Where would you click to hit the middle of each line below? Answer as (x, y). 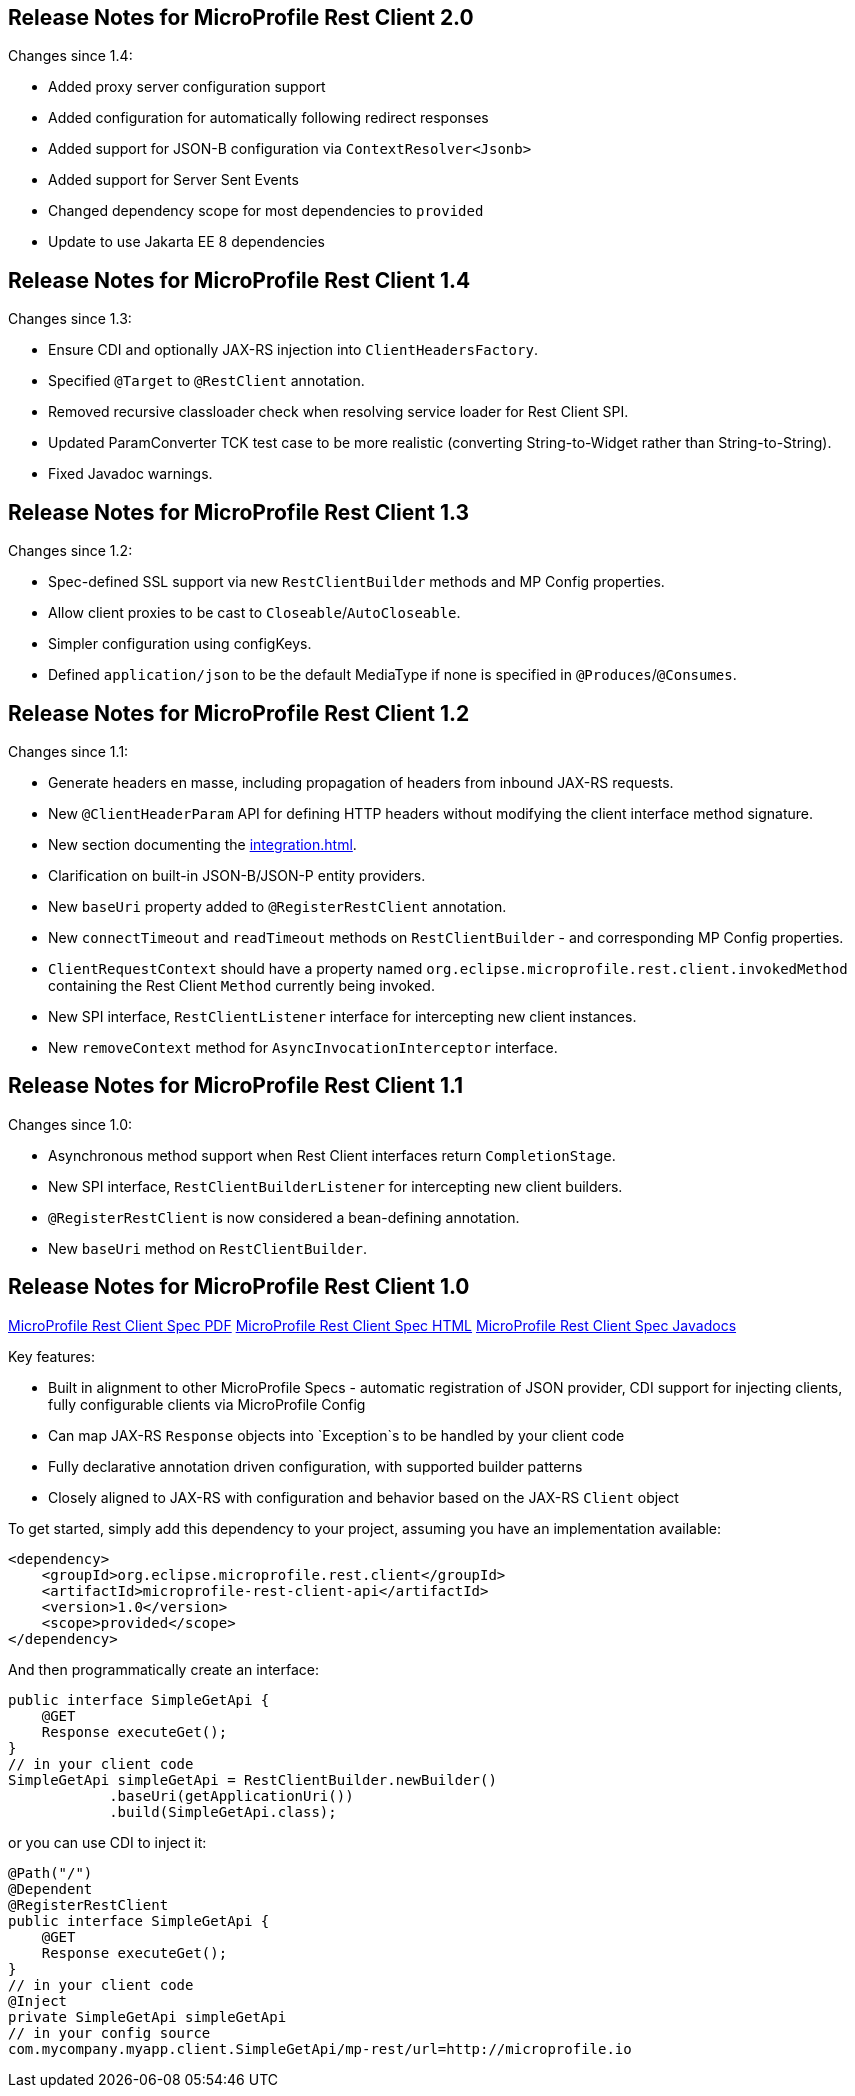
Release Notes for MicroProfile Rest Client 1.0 (239, 1287)
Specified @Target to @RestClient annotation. (206, 381)
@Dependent (50, 1888)
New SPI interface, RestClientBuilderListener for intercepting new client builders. (335, 1186)
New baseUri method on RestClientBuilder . (207, 1248)
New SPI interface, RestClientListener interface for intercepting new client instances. (342, 1016)
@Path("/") (50, 1872)
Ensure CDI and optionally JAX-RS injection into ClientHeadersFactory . (293, 350)
